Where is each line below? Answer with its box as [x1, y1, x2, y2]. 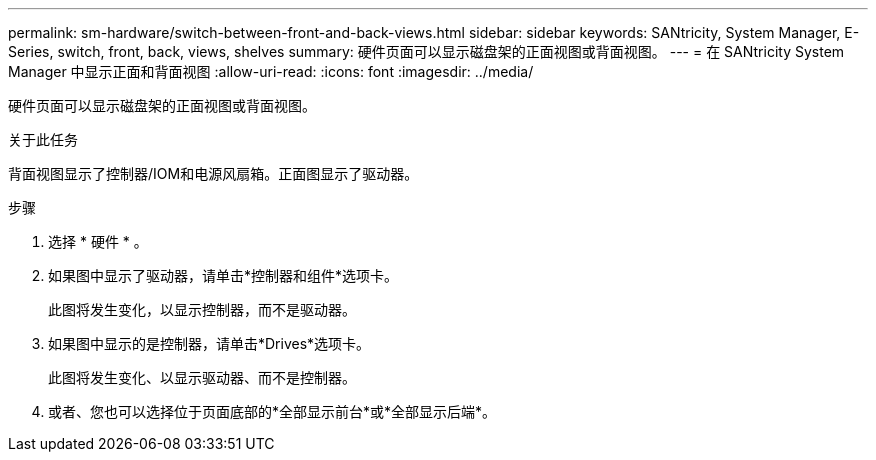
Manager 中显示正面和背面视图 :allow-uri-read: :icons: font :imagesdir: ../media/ [8, 63, 534, 80]
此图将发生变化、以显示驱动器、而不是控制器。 [48, 369, 356, 386]
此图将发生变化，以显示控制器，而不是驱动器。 [48, 301, 356, 318]
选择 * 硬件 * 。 [48, 233, 148, 250]
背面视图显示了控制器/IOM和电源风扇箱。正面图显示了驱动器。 [8, 165, 419, 182]
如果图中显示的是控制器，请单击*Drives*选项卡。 [48, 335, 371, 352]
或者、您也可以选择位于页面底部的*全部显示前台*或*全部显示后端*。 [48, 403, 497, 420]
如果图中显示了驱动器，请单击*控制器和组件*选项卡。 [48, 267, 399, 284]
